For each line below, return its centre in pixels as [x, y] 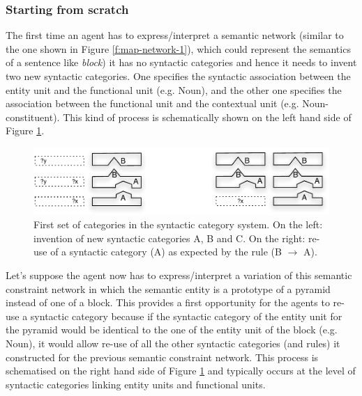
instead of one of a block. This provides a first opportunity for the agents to [168, 302]
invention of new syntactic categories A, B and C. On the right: [169, 238]
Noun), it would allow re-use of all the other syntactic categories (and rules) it [173, 343]
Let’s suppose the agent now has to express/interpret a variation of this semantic [179, 275]
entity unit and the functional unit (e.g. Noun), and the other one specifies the [174, 89]
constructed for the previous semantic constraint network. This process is [162, 357]
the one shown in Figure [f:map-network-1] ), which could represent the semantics [178, 48]
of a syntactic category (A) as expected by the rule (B [166, 252]
